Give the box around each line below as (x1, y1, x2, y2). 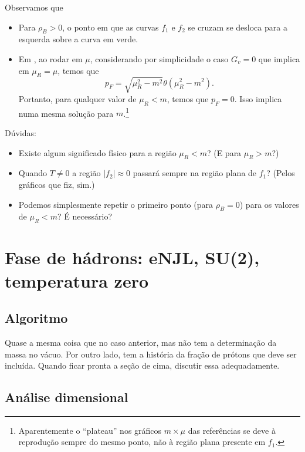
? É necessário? (57, 210, 113, 222)
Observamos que (5, 1, 63, 13)
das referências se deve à (188, 424, 276, 436)
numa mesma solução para (18, 107, 114, 119)
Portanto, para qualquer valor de (18, 92, 137, 104)
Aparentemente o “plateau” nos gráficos (18, 424, 162, 436)
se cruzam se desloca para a (188, 21, 287, 33)
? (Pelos (266, 167, 295, 179)
